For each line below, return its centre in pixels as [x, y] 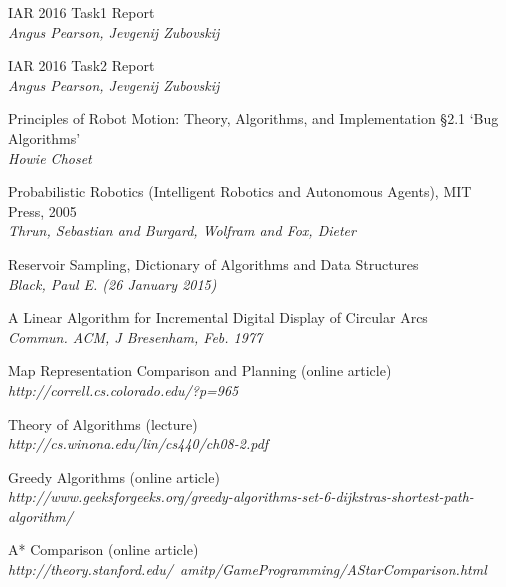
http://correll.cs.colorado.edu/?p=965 [123, 389]
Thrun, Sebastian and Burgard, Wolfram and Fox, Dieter [182, 230]
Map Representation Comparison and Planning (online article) [200, 370]
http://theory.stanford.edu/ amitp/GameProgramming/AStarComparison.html [247, 569]
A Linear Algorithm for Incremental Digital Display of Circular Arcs [218, 317]
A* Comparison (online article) [103, 549]
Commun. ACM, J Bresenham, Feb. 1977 [135, 336]
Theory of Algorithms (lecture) [103, 423]
